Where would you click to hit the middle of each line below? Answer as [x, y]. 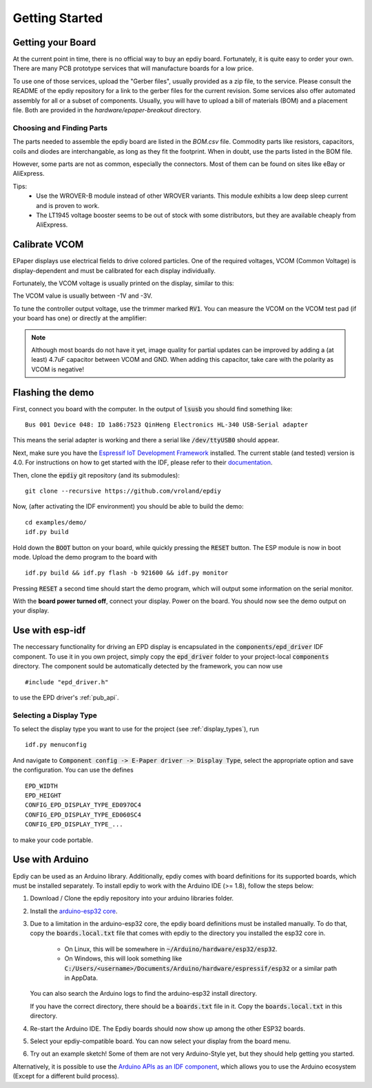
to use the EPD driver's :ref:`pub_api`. [66, 697]
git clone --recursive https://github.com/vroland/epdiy [123, 491]
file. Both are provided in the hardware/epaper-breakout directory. [107, 110]
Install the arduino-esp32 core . [74, 911]
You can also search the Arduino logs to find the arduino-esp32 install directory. [144, 994]
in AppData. [81, 978]
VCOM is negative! [58, 369]
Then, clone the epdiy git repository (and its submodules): [96, 475]
